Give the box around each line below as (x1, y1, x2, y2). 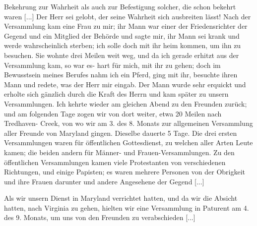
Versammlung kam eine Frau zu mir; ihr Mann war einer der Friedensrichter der (4, 21, 248, 31)
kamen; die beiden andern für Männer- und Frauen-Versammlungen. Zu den (4, 147, 235, 157)
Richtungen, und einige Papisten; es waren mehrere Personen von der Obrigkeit (4, 167, 245, 177)
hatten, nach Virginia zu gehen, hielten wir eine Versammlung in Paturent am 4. (4, 202, 249, 213)
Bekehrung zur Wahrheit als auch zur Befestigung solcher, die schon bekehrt (4, 1, 236, 11)
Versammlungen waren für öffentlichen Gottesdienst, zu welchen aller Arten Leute (4, 137, 253, 148)
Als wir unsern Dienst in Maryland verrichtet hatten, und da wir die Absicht (4, 193, 238, 203)
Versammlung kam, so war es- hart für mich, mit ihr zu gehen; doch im (4, 59, 221, 70)
